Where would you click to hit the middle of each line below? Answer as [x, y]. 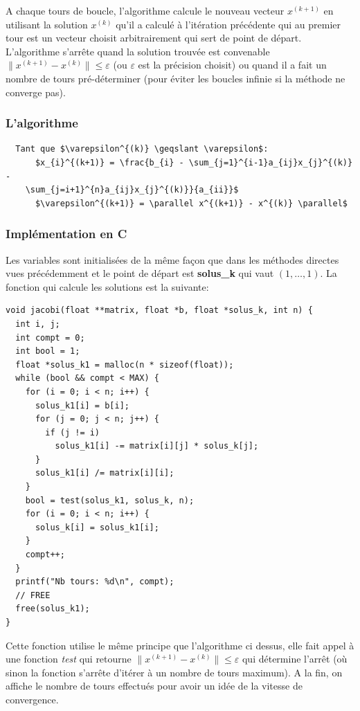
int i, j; [38, 324]
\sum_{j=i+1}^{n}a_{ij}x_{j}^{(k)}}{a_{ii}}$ [132, 190]
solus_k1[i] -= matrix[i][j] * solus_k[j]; [157, 446]
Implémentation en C [66, 234]
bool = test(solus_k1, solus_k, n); [110, 500]
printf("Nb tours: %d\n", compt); [95, 582]
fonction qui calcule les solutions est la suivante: [107, 286]
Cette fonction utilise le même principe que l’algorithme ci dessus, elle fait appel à [180, 645]
